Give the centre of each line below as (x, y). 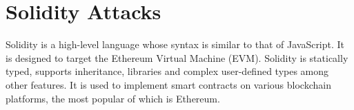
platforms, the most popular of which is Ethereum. (113, 98)
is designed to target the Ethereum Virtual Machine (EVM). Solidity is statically (177, 57)
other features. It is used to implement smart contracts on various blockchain (168, 84)
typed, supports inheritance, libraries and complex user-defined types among (167, 71)
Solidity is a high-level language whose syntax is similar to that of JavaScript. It (175, 44)
